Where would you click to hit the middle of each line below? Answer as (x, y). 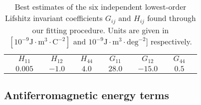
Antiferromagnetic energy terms (87, 95)
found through (172, 18)
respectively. (171, 41)
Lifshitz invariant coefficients (54, 18)
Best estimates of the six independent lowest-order (100, 7)
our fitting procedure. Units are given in (100, 30)
